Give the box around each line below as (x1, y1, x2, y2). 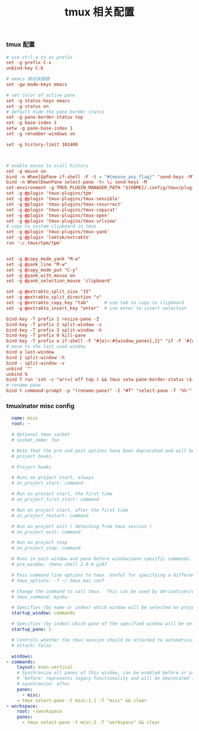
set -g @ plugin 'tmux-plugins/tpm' (6, 191, 94, 197)
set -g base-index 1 (6, 120, 57, 126)
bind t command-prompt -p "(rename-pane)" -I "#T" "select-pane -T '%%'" (6, 388, 192, 394)
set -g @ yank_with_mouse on (6, 273, 76, 279)
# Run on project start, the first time (11, 491, 113, 497)
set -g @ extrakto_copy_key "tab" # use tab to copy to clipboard (6, 300, 184, 306)
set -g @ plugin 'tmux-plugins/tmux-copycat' (6, 207, 118, 213)
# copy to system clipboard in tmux (6, 223, 97, 229)
